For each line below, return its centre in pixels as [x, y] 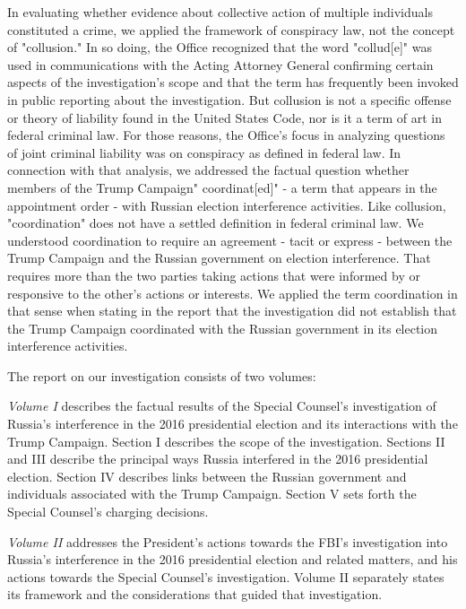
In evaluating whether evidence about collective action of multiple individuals [220, 12]
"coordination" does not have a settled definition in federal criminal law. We [216, 223]
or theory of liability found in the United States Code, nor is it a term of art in [224, 117]
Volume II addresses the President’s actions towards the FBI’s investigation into [228, 541]
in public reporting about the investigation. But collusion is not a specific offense [229, 99]
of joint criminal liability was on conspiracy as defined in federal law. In [204, 152]
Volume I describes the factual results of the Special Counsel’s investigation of [222, 406]
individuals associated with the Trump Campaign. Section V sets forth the [212, 494]
